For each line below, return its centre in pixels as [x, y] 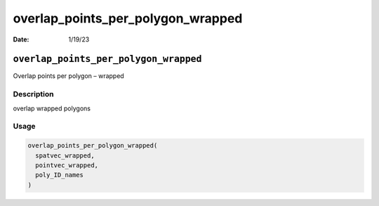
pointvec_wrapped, [67, 165]
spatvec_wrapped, [65, 155]
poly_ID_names [60, 175]
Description [33, 94]
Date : [21, 39]
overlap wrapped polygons [52, 108]
